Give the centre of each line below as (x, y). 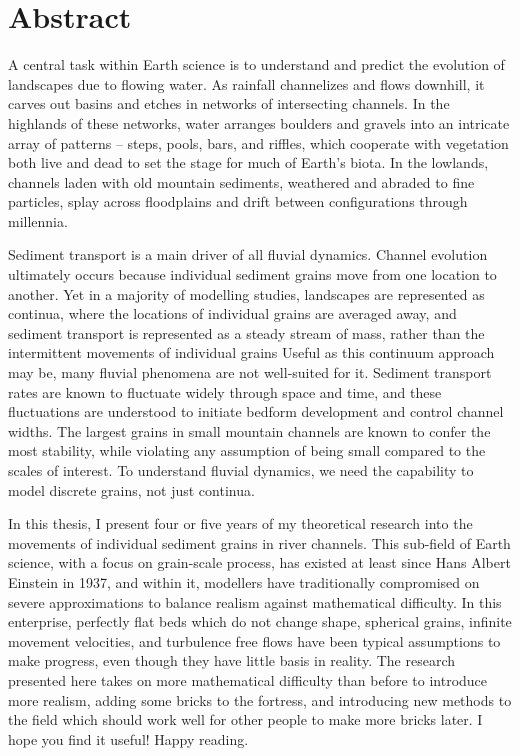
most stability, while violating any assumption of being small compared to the (247, 450)
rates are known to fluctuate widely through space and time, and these (225, 391)
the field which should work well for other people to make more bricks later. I (245, 719)
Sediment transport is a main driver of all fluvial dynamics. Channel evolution (248, 254)
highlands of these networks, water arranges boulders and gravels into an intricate (259, 122)
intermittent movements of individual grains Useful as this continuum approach (251, 352)
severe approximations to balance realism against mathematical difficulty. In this (255, 601)
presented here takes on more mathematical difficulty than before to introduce (248, 679)
